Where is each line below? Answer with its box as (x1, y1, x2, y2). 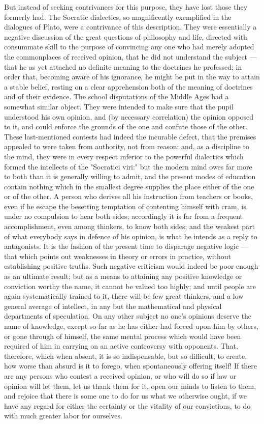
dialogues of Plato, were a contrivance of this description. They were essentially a (4, 21, 257, 32)
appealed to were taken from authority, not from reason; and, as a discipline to (4, 141, 250, 152)
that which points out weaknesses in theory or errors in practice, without (4, 250, 232, 261)
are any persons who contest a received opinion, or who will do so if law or (4, 370, 237, 381)
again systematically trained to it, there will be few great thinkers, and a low (4, 291, 244, 301)
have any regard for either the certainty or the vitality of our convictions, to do (4, 400, 251, 411)
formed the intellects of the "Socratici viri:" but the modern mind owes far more (4, 161, 252, 172)
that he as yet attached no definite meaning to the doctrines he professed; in (4, 61, 242, 72)
